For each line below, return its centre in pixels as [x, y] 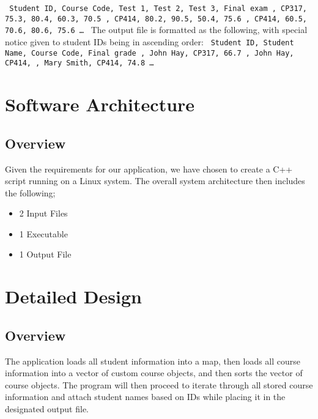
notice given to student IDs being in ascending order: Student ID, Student [150, 41]
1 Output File [45, 254]
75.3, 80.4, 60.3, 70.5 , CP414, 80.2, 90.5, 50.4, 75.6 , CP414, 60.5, [156, 19]
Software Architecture [100, 104]
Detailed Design [73, 296]
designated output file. [47, 409]
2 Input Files [43, 213]
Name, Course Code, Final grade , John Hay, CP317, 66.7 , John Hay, [150, 53]
